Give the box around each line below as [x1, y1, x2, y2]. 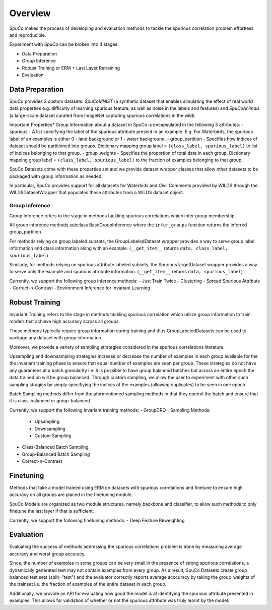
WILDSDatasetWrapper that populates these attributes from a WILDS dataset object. [9, 190, 184, 196]
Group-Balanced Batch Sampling [22, 451, 90, 457]
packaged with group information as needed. [9, 173, 103, 179]
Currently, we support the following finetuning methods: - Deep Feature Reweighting [9, 517, 185, 523]
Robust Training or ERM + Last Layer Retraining [22, 65, 120, 71]
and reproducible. [9, 32, 46, 38]
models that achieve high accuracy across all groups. [9, 318, 120, 325]
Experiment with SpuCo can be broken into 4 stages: [9, 41, 119, 47]
